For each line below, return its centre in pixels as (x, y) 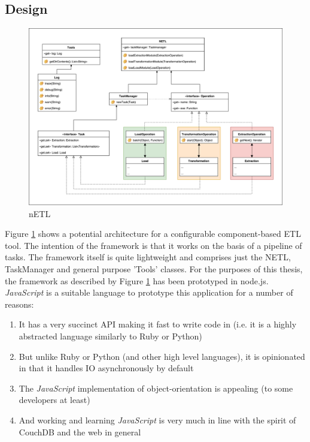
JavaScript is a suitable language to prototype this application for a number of (149, 292)
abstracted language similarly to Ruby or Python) (110, 336)
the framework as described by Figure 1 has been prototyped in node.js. (137, 280)
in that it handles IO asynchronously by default (106, 368)
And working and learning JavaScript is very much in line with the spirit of (157, 420)
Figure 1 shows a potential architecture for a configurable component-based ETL (153, 234)
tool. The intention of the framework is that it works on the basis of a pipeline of (154, 245)
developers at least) (54, 400)
